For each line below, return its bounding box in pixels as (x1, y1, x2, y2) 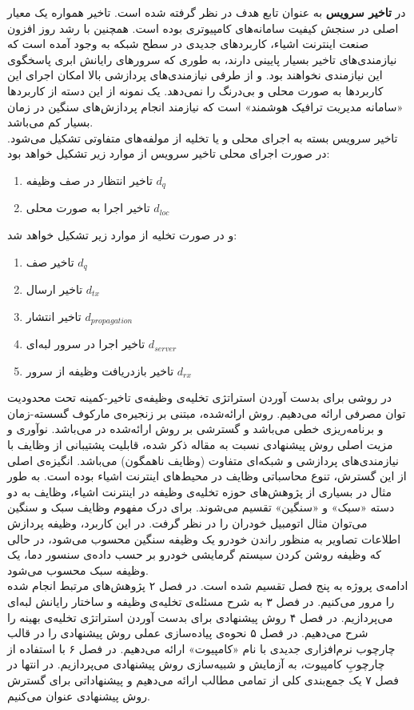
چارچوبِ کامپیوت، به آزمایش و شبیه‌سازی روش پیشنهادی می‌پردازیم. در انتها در (7, 656, 385, 672)
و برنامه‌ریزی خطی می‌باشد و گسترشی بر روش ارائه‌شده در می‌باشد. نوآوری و (7, 420, 384, 437)
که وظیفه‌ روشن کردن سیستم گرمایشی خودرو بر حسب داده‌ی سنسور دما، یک (7, 546, 382, 563)
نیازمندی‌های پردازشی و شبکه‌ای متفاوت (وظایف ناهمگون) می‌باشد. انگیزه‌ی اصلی (7, 451, 399, 468)
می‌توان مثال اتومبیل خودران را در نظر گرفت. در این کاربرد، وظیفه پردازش (7, 515, 368, 531)
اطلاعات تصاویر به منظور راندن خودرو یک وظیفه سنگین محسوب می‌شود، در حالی (7, 530, 401, 547)
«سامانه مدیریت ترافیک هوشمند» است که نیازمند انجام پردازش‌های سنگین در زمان (7, 98, 404, 114)
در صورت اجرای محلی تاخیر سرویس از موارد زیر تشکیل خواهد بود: (7, 145, 330, 162)
